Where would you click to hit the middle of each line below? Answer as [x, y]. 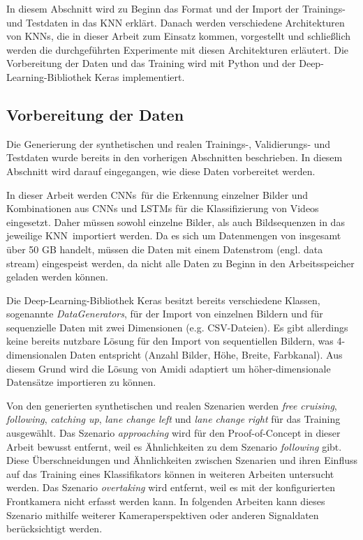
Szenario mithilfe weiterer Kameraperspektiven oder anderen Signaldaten [163, 515]
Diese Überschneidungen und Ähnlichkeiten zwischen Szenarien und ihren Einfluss [182, 460]
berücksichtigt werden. [54, 528]
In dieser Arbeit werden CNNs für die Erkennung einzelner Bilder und [157, 194]
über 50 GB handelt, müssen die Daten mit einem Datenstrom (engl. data [165, 249]
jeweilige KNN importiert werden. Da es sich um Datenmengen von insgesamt [174, 235]
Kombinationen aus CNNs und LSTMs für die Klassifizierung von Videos [163, 208]
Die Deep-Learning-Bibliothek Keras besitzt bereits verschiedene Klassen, [163, 300]
